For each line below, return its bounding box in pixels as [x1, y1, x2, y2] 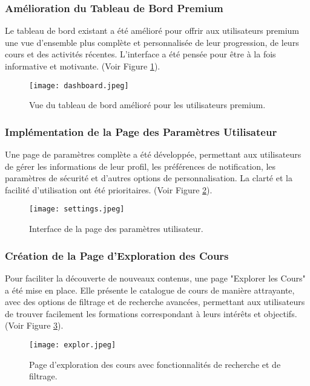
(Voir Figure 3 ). [5, 319, 64, 332]
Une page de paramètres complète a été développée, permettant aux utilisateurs [5, 148, 302, 161]
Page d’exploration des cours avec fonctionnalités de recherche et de [29, 358, 281, 370]
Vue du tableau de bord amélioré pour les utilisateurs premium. [29, 98, 266, 111]
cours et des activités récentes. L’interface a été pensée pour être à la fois [5, 48, 276, 60]
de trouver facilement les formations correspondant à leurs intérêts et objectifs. [5, 307, 297, 320]
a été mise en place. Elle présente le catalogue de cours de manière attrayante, [5, 283, 295, 296]
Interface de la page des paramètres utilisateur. [29, 222, 203, 235]
